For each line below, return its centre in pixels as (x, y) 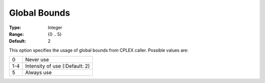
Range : (16, 34)
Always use (39, 73)
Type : (15, 28)
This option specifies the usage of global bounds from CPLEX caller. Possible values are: (99, 50)
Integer (55, 28)
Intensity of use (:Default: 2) (58, 66)
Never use (37, 60)
